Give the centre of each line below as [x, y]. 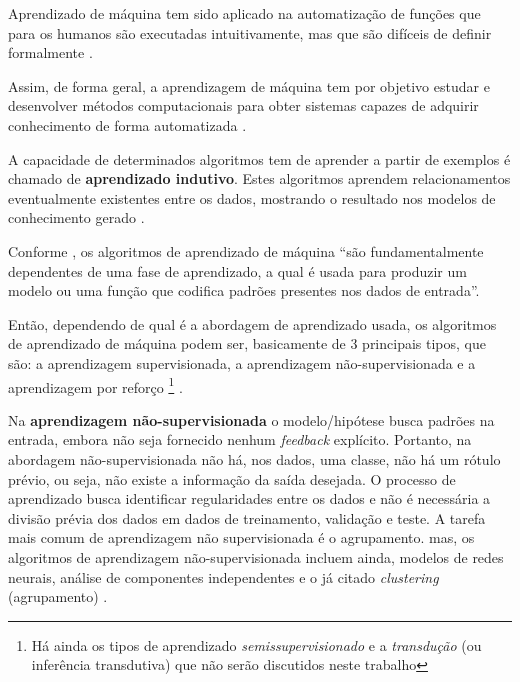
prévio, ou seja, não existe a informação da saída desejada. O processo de [232, 478]
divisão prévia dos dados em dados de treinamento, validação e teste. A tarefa [247, 517]
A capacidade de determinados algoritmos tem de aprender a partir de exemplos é [259, 158]
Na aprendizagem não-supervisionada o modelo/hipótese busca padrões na [251, 419]
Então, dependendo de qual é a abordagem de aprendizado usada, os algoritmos [252, 323]
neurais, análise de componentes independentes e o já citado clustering [223, 576]
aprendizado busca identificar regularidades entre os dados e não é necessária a [249, 498]
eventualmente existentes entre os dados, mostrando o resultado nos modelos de [252, 197]
